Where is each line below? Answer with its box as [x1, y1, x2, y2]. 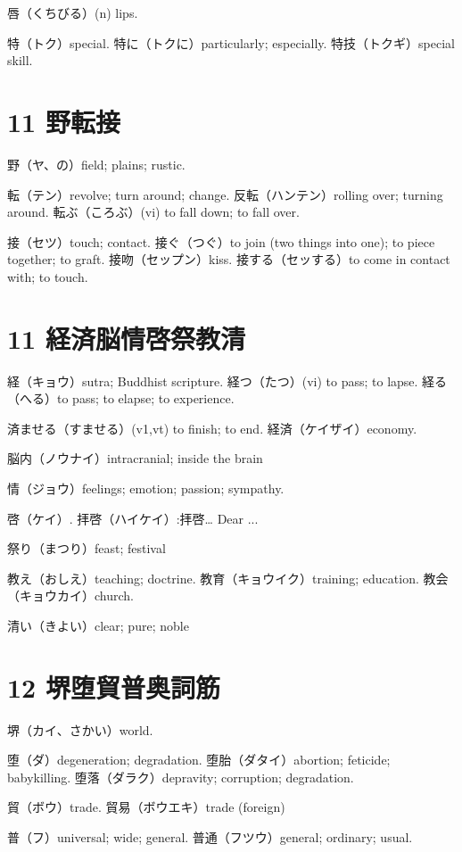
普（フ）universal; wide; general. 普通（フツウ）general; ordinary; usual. [7, 828, 413, 847]
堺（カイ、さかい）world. [7, 720, 153, 739]
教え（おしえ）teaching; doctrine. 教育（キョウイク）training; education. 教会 [7, 568, 449, 587]
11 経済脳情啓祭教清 [7, 319, 245, 356]
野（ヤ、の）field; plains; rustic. [7, 154, 186, 173]
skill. [7, 51, 33, 70]
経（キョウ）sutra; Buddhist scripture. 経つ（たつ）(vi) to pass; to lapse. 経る [7, 371, 448, 390]
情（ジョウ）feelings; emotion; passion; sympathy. [7, 478, 285, 497]
